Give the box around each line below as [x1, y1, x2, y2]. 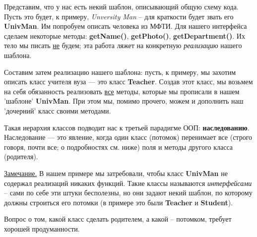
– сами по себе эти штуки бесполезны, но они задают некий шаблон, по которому [4, 187, 253, 198]
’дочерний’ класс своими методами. [4, 105, 111, 116]
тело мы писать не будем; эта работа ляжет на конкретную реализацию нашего [4, 40, 242, 51]
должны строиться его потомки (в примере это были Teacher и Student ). [4, 197, 233, 207]
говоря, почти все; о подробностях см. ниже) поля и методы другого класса [4, 141, 233, 152]
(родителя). [4, 151, 38, 162]
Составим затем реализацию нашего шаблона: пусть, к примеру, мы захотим [4, 66, 236, 77]
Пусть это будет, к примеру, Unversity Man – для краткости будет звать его [4, 11, 234, 21]
